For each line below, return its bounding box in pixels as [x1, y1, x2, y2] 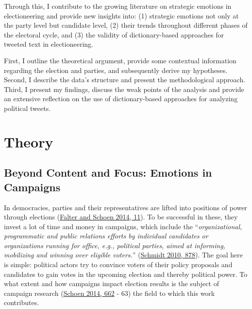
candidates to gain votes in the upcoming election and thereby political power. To [4, 269, 248, 279]
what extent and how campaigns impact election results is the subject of [4, 278, 219, 289]
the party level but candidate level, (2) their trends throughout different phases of [4, 20, 248, 30]
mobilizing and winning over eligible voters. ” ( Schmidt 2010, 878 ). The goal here [4, 250, 243, 260]
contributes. [4, 297, 39, 308]
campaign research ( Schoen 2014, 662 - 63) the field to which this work [4, 288, 215, 298]
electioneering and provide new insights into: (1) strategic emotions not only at [4, 10, 239, 20]
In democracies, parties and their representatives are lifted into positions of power [4, 202, 247, 212]
